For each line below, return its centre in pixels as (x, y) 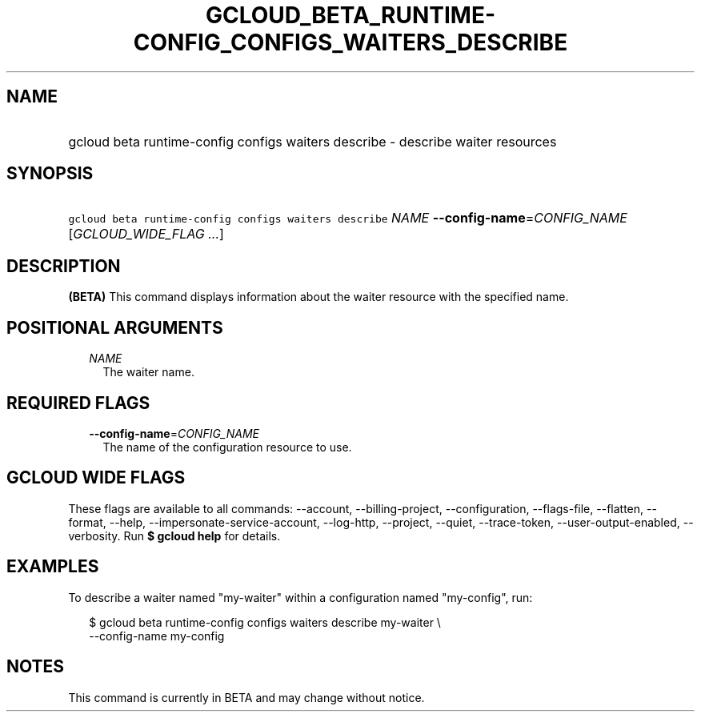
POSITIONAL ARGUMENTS (115, 327)
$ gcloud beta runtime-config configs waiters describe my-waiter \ (265, 622)
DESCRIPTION (64, 266)
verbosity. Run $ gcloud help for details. (174, 535)
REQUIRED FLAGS (78, 403)
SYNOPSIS (50, 174)
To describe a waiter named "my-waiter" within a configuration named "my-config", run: (300, 597)
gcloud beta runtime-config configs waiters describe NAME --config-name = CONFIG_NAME (348, 218)
